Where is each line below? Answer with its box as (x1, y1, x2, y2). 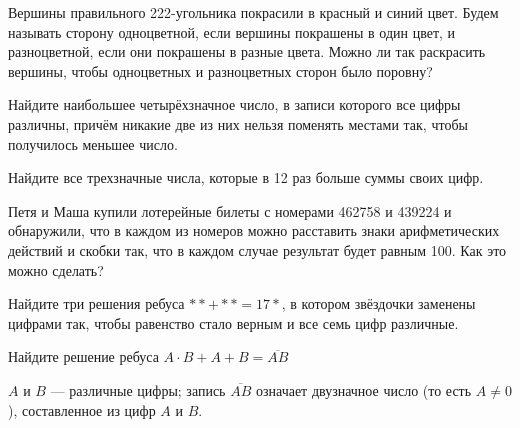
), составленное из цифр (8, 399, 156, 420)
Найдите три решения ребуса (8, 293, 185, 314)
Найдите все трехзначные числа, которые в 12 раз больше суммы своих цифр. (8, 167, 484, 188)
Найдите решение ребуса (8, 346, 159, 367)
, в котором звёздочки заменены (281, 293, 476, 314)
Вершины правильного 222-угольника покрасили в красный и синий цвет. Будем (8, 2, 499, 22)
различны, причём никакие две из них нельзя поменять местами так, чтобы (8, 113, 468, 134)
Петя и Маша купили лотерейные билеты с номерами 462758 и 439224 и (8, 200, 452, 221)
